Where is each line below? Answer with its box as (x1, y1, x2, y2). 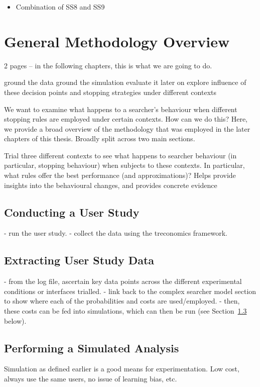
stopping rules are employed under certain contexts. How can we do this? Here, (4, 114, 248, 124)
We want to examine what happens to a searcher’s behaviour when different (4, 104, 237, 114)
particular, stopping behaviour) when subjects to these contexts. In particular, (4, 160, 245, 170)
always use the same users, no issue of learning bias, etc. (4, 373, 177, 384)
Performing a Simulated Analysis (4, 340, 179, 355)
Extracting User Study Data (4, 252, 155, 268)
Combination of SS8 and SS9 (16, 2, 105, 12)
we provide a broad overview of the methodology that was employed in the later (4, 123, 250, 134)
